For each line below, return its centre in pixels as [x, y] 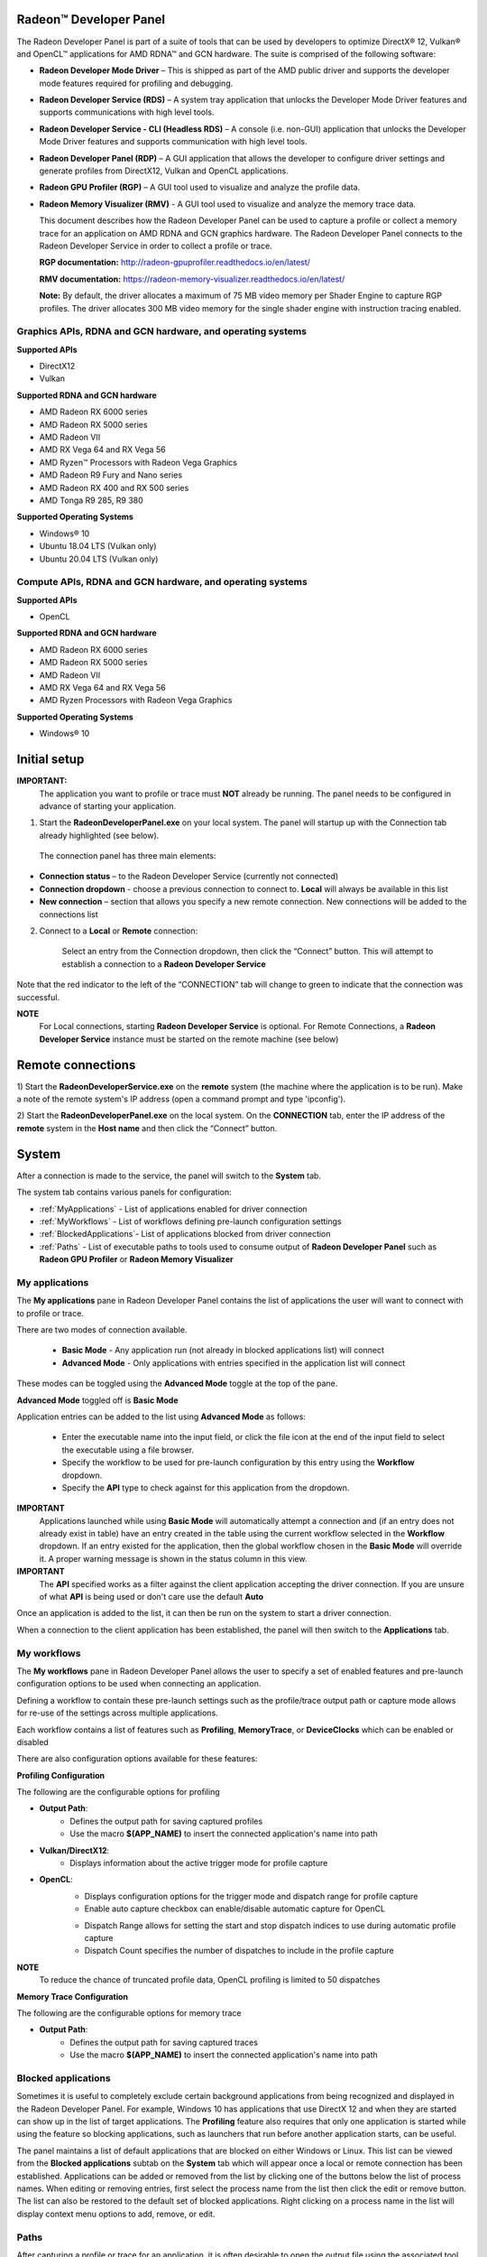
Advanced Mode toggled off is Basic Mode [97, 1400]
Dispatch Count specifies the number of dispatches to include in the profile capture [239, 1951]
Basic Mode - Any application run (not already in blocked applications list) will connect [223, 1351]
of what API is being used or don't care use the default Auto [152, 1597]
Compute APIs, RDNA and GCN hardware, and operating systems [162, 582]
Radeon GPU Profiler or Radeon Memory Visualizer [136, 1259]
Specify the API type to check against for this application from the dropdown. [206, 1487]
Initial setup [51, 760]
